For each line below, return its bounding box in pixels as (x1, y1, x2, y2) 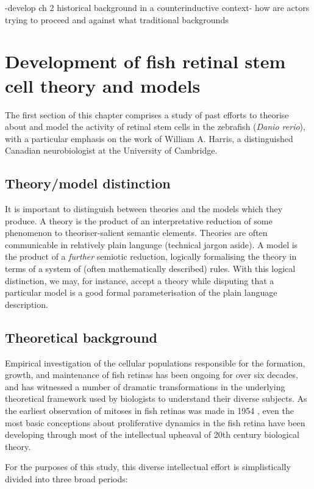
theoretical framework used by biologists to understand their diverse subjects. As (5, 392, 307, 405)
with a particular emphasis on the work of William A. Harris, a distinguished (5, 132, 293, 145)
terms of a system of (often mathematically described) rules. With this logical (5, 262, 296, 275)
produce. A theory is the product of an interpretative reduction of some (5, 214, 273, 227)
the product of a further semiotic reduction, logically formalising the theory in (5, 250, 297, 263)
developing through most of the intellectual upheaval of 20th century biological (5, 428, 299, 441)
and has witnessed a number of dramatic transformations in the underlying (5, 380, 285, 393)
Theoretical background (5, 327, 158, 346)
